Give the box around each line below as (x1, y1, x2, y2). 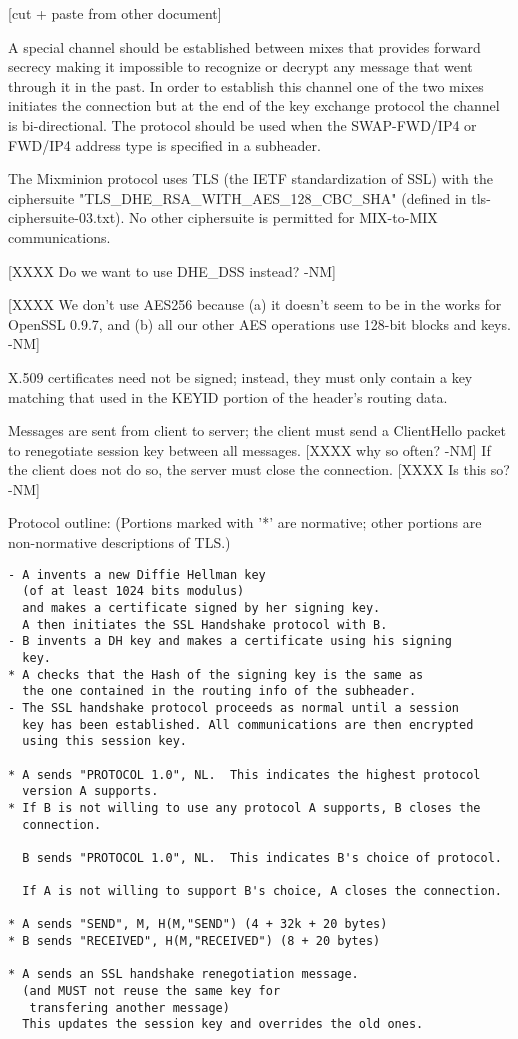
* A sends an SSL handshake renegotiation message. (8, 967, 359, 982)
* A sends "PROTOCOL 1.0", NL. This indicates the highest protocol (8, 767, 481, 782)
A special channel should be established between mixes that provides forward (8, 36, 481, 57)
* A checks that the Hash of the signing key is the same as (8, 667, 424, 682)
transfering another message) (29, 1000, 230, 1015)
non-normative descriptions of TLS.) (8, 532, 231, 553)
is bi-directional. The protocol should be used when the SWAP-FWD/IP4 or (8, 114, 477, 135)
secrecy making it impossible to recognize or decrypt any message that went (8, 56, 473, 77)
